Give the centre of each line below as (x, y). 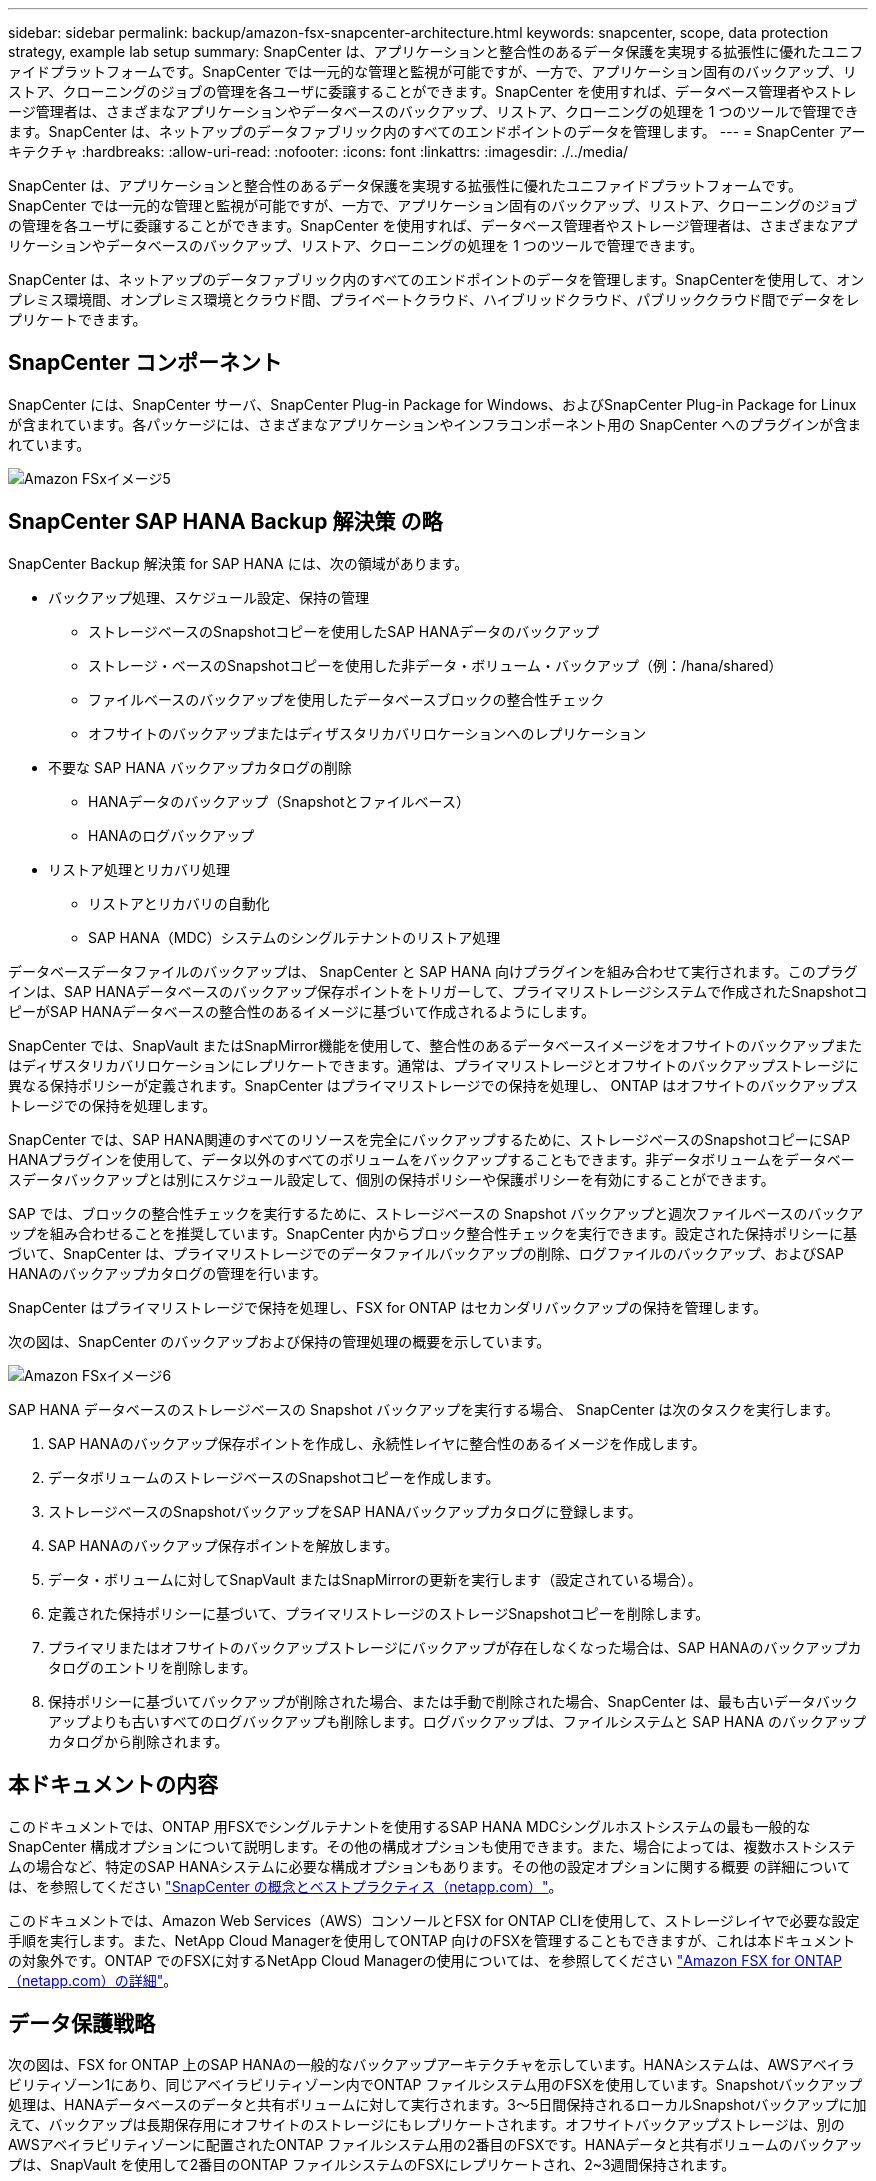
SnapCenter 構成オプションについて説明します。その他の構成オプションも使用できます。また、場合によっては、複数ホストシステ (432, 1846)
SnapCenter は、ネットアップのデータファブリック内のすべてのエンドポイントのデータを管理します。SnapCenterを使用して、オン (436, 279)
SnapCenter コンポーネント (145, 363)
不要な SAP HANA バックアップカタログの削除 (200, 767)
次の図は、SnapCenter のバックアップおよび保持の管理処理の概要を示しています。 (279, 1341)
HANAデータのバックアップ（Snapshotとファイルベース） (279, 801)
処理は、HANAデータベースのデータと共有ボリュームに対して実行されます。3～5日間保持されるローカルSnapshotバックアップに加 (437, 2105)
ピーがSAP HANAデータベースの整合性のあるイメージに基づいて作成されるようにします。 (301, 1011)
